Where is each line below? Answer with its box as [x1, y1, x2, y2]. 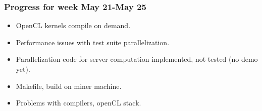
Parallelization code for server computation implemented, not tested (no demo [16, 54, 258, 64]
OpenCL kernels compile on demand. [16, 20, 131, 31]
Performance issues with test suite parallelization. [16, 37, 170, 47]
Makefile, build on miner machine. [16, 80, 122, 91]
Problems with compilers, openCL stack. [16, 97, 141, 108]
